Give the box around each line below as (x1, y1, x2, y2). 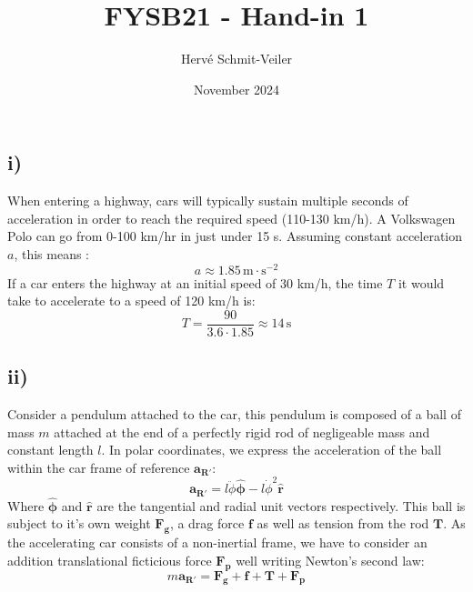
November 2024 (193, 79, 280, 98)
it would (398, 273, 445, 292)
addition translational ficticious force (7, 550, 212, 569)
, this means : (14, 244, 89, 263)
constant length (7, 440, 94, 459)
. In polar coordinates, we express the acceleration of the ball (101, 440, 442, 459)
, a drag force (169, 514, 245, 533)
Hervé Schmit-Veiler (180, 49, 293, 68)
